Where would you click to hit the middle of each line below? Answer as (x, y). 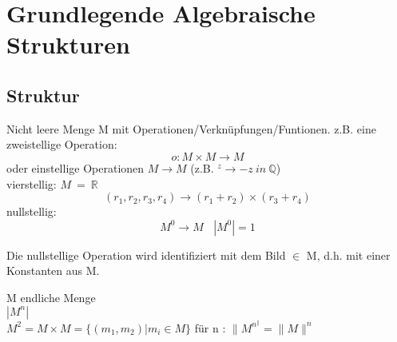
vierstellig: (32, 183)
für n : (210, 327)
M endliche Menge (51, 297)
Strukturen (68, 44)
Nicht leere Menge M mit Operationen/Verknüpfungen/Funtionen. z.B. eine (191, 128)
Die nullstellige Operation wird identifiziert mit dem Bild (146, 255)
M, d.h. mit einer (348, 255)
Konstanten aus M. (53, 270)
